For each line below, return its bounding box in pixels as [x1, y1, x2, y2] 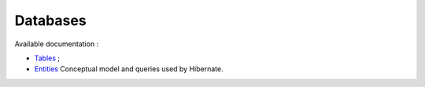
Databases [14, 12, 87, 29]
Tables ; [34, 53, 61, 63]
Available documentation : [14, 39, 99, 49]
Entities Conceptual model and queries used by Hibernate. [34, 64, 224, 74]
